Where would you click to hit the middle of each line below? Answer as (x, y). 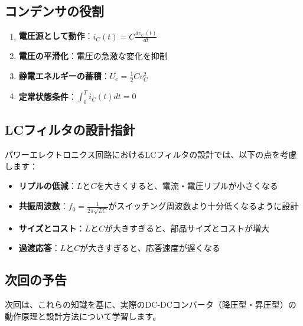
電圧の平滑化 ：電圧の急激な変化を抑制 (93, 56)
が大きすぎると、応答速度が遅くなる (150, 248)
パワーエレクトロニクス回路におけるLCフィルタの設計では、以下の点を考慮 (151, 154)
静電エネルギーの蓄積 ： (64, 75)
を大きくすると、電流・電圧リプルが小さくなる (187, 186)
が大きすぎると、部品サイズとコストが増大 (187, 228)
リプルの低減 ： (48, 186)
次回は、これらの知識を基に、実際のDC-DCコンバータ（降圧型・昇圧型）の (151, 304)
